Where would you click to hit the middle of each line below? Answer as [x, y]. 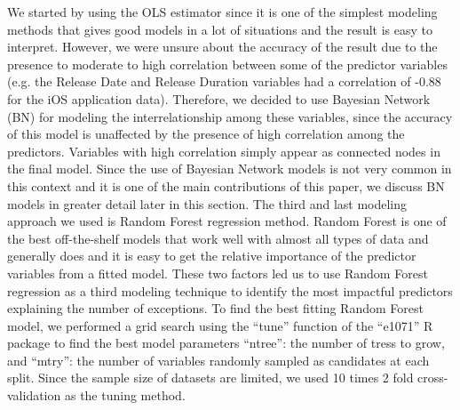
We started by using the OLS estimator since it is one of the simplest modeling [222, 12]
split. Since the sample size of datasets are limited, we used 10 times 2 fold [210, 378]
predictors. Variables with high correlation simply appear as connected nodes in [224, 151]
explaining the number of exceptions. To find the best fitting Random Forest [215, 308]
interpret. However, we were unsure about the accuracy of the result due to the [222, 47]
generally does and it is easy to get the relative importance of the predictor [212, 256]
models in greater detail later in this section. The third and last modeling [207, 203]
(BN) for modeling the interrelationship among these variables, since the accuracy [230, 116]
